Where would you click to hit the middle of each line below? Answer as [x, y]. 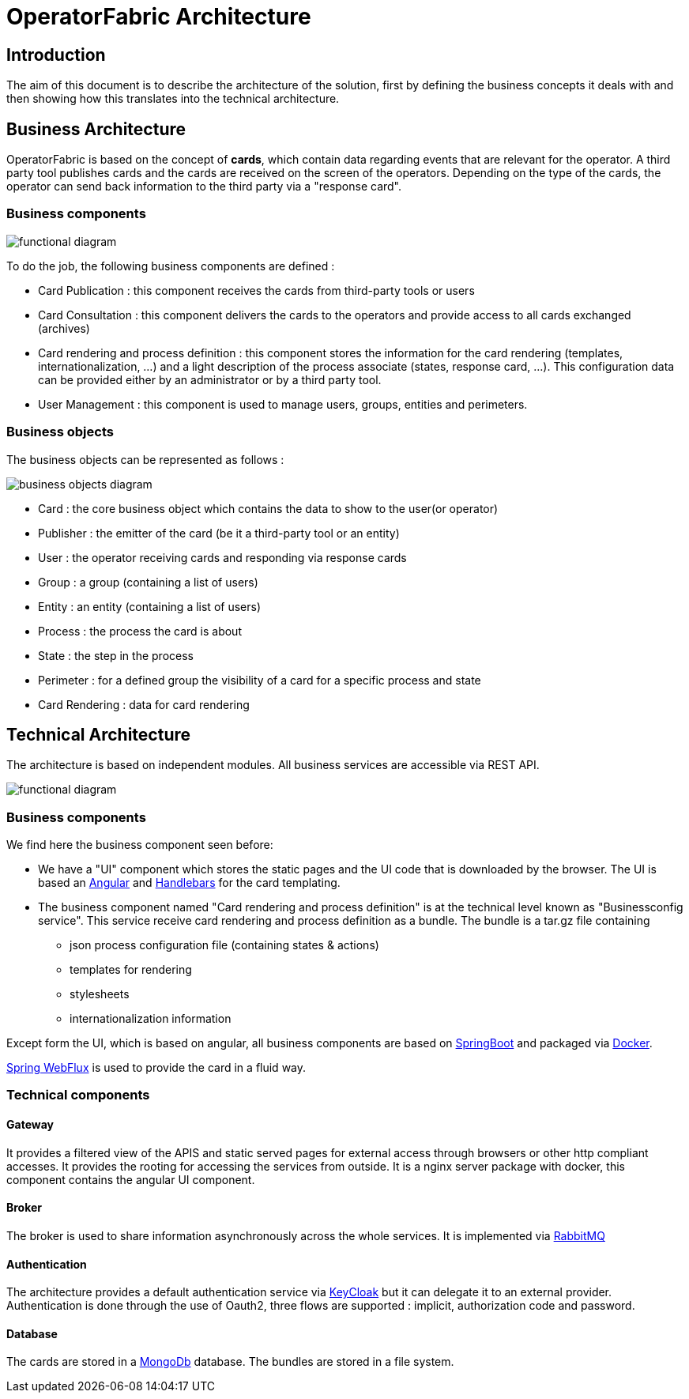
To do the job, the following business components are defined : [171, 266]
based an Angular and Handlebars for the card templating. [189, 883]
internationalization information [151, 1019]
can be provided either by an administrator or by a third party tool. [210, 379]
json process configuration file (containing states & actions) [224, 945]
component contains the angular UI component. [131, 1179]
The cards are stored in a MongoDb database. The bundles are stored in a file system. [230, 1362]
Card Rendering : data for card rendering [144, 704]
